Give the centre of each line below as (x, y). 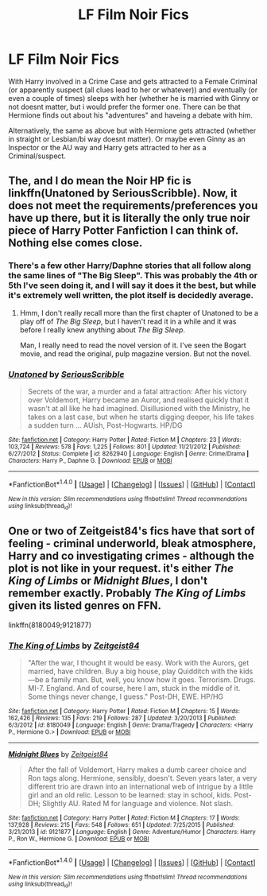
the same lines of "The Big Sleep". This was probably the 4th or (133, 276)
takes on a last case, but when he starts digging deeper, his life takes (141, 417)
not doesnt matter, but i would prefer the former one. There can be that (124, 107)
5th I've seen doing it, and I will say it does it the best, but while (132, 285)
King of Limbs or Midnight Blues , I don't (108, 581)
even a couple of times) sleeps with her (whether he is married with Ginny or (133, 98)
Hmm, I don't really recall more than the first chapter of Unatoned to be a (139, 312)
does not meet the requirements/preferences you (133, 206)
